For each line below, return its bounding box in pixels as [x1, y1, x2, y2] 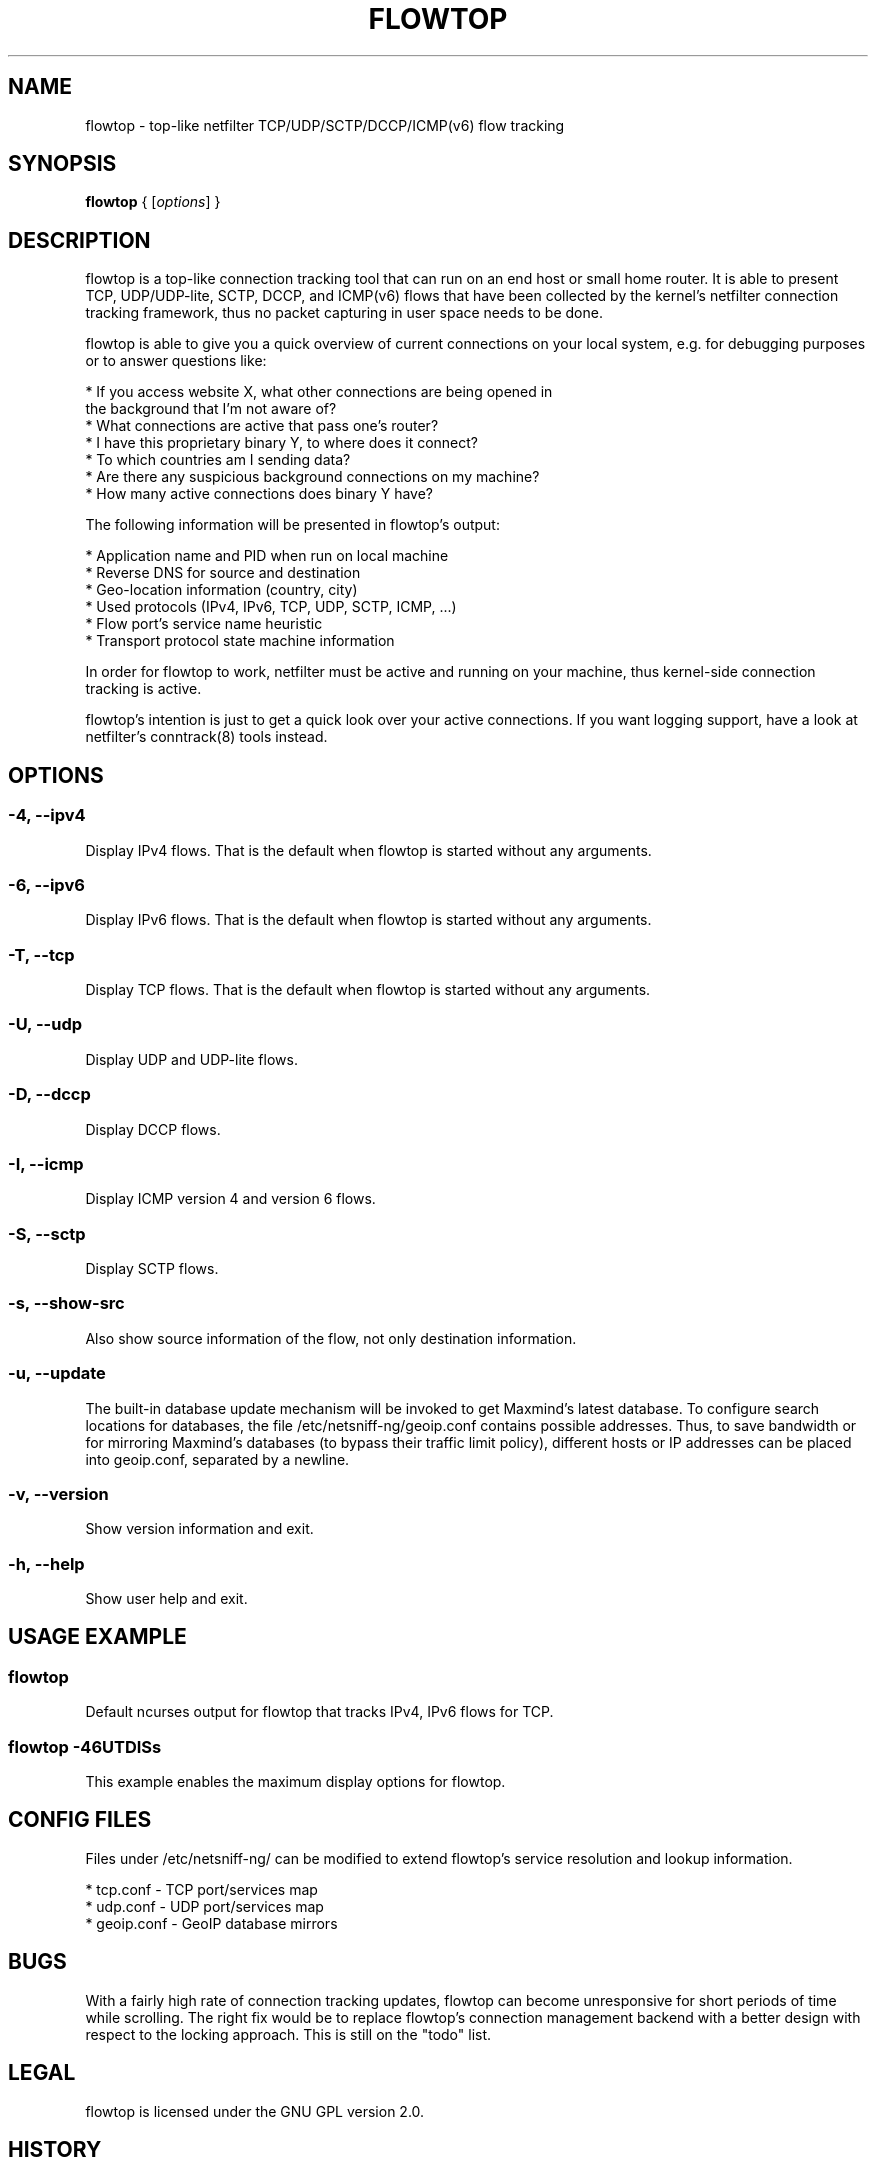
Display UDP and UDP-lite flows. [85, 1050, 298, 1068]
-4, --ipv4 [8, 805, 86, 826]
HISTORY [8, 2136, 102, 2162]
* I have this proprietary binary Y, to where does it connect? [85, 434, 478, 452]
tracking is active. [85, 680, 202, 698]
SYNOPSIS [8, 151, 117, 177]
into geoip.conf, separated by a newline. [85, 1450, 350, 1468]
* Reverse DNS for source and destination [85, 564, 361, 582]
